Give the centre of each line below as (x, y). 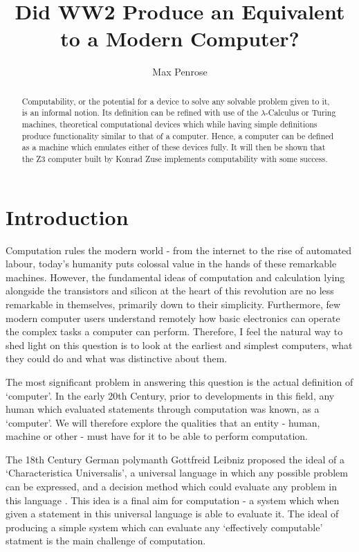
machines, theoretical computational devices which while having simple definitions (169, 124)
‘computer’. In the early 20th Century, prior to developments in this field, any (170, 395)
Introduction (67, 216)
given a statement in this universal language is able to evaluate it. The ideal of (172, 514)
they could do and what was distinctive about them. (117, 358)
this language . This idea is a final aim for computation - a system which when (173, 500)
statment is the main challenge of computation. (106, 541)
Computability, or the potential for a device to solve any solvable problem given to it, (176, 101)
